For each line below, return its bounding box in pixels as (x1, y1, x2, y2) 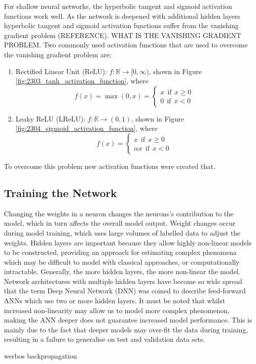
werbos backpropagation (4, 351, 77, 361)
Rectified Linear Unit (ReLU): (15, 66, 107, 76)
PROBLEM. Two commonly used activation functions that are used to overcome (4, 40, 248, 50)
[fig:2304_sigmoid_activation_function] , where (15, 123, 158, 133)
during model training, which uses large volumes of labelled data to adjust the (4, 227, 241, 238)
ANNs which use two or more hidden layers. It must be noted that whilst (4, 295, 225, 306)
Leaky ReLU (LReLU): (15, 113, 85, 123)
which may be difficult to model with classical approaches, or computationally (4, 256, 240, 267)
